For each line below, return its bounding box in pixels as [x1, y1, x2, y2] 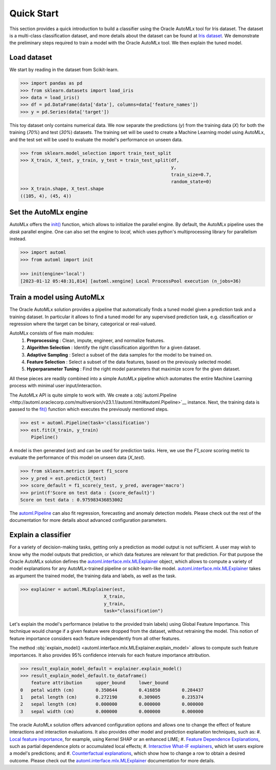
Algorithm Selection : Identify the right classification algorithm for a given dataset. [27, 344, 201, 350]
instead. [9, 236, 27, 242]
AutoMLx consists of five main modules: [9, 330, 94, 336]
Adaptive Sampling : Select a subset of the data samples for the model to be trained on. [27, 351, 213, 358]
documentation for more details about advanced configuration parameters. [9, 517, 167, 523]
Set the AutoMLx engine [9, 208, 88, 217]
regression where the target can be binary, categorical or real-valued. [9, 320, 156, 327]
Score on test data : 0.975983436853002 [20, 497, 123, 502]
